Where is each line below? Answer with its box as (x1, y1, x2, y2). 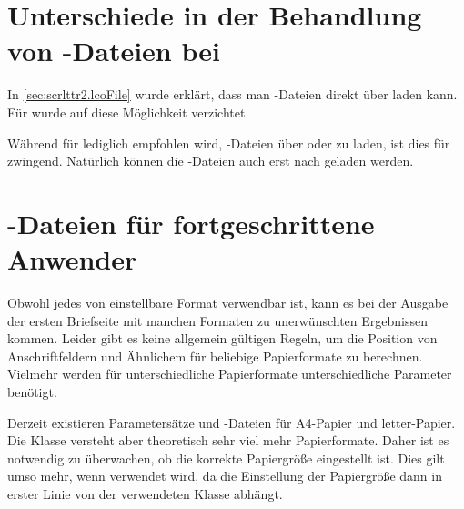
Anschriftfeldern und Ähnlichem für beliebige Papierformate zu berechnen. (7, 346, 423, 365)
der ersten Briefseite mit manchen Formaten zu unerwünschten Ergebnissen (7, 310, 429, 330)
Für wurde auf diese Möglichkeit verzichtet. (7, 102, 249, 121)
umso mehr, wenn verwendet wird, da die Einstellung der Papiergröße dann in (7, 466, 442, 485)
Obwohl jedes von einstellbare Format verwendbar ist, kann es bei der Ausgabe (7, 293, 449, 311)
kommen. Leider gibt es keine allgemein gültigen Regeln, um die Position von (7, 329, 438, 348)
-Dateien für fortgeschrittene (7, 204, 375, 241)
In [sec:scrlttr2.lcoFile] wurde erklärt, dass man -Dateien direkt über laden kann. (7, 85, 458, 104)
